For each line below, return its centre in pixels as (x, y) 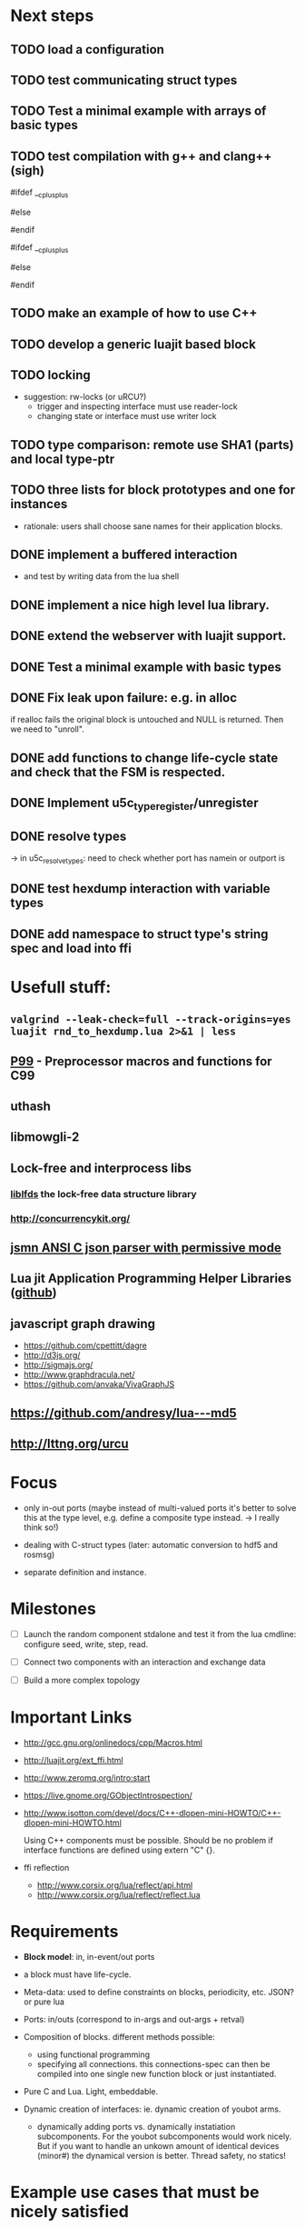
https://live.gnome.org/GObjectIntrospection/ (108, 1795)
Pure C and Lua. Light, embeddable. (91, 2092)
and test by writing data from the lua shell (101, 576)
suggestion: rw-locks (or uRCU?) (85, 397)
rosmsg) (39, 1554)
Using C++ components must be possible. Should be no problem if (148, 1841)
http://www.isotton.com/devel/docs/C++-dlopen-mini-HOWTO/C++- (152, 1813)
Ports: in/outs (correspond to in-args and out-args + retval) (134, 2020)
